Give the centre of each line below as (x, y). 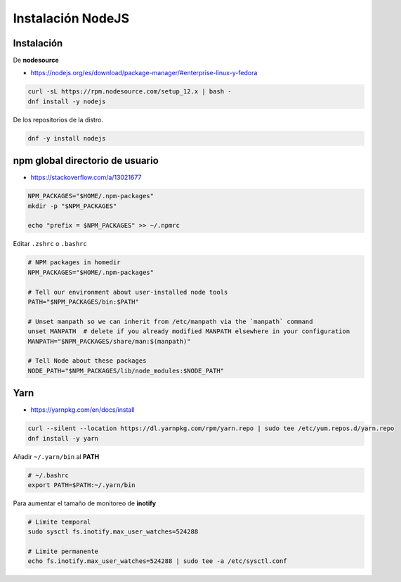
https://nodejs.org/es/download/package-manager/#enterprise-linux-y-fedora (144, 73)
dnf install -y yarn (63, 438)
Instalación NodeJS (71, 18)
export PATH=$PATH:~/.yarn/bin (82, 485)
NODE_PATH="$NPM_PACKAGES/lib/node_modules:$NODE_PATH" (126, 370)
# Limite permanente (63, 551)
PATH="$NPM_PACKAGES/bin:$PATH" (84, 302)
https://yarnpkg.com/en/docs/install (83, 410)
